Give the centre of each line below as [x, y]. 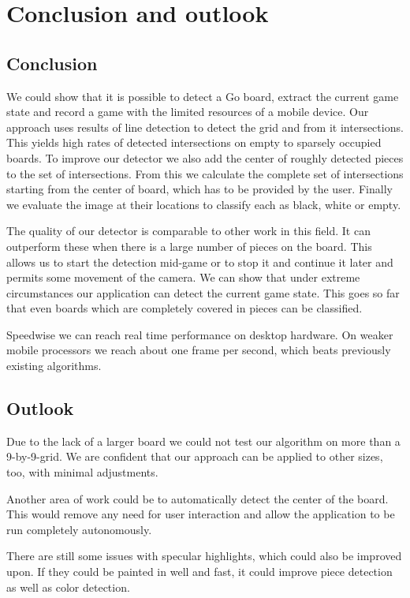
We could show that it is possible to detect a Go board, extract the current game [203, 96]
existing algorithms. [54, 366]
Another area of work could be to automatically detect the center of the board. [198, 498]
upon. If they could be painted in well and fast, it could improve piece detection [199, 572]
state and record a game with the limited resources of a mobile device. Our [188, 112]
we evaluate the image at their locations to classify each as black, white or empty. [204, 204]
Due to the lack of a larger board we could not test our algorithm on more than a [203, 441]
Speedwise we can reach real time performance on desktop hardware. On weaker [200, 334]
